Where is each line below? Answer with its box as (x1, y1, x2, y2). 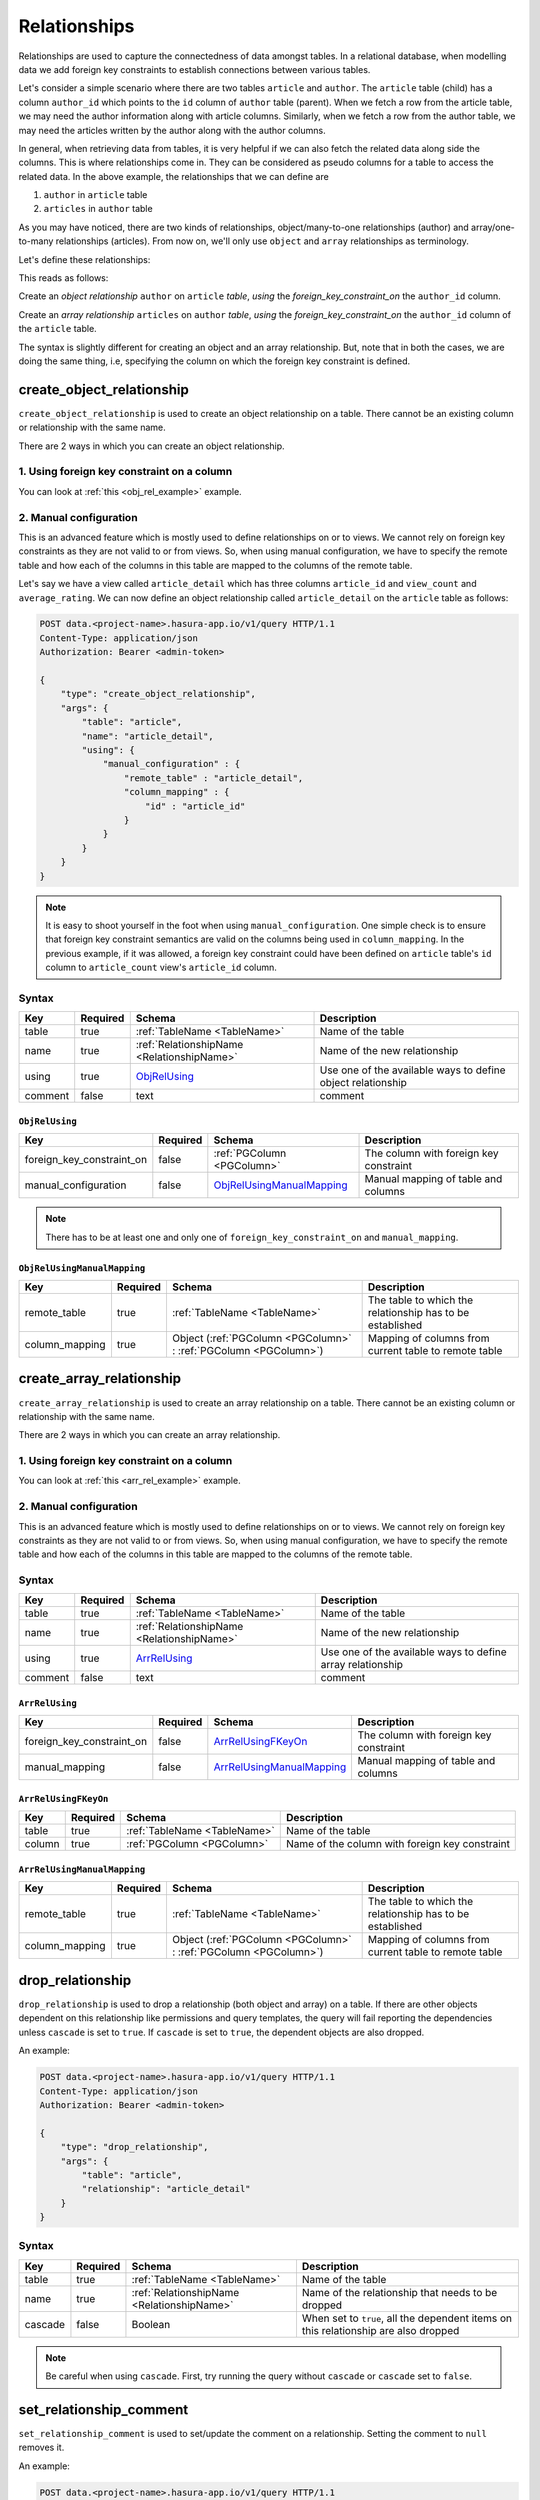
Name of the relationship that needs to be (301, 2285, 498, 2299)
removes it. (18, 2441, 65, 2454)
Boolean (131, 2317, 171, 2331)
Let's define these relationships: (18, 253, 151, 265)
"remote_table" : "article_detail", (123, 772, 304, 784)
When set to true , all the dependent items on (301, 2311, 512, 2325)
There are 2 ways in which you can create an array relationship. (18, 1429, 281, 1441)
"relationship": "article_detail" (81, 2183, 251, 2195)
